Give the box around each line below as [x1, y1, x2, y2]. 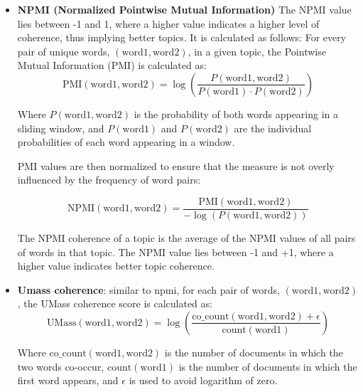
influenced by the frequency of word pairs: [17, 172, 201, 187]
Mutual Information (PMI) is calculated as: [17, 58, 207, 73]
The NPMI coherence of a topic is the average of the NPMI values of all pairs [17, 231, 356, 245]
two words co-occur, [17, 359, 104, 374]
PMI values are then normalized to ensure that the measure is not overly [17, 158, 335, 173]
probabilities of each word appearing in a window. [17, 134, 235, 149]
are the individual [234, 120, 312, 135]
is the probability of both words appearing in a [134, 106, 339, 121]
